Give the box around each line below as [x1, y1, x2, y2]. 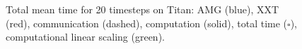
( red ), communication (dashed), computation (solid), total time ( [6, 15, 288, 30]
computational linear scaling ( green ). [6, 29, 165, 44]
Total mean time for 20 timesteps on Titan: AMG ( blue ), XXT [6, 2, 279, 16]
